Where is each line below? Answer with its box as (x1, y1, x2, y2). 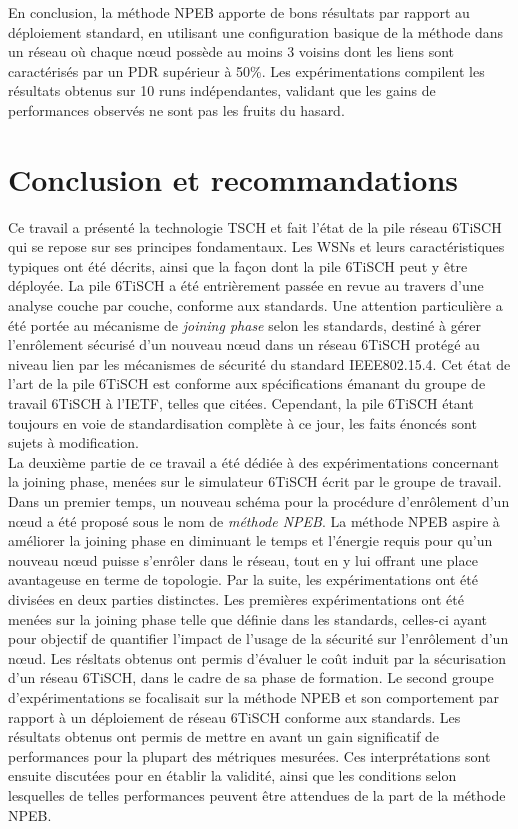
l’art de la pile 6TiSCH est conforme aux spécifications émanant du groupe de (8, 373, 486, 394)
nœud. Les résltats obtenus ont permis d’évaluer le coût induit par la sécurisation (8, 647, 506, 668)
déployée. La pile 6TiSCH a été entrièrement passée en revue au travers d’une (8, 275, 484, 296)
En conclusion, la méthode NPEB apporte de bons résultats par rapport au (8, 2, 470, 22)
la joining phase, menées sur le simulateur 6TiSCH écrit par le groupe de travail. (8, 471, 502, 492)
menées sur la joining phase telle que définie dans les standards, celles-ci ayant (8, 608, 487, 629)
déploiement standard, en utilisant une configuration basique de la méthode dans (8, 21, 504, 42)
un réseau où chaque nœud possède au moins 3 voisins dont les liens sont (8, 41, 454, 62)
